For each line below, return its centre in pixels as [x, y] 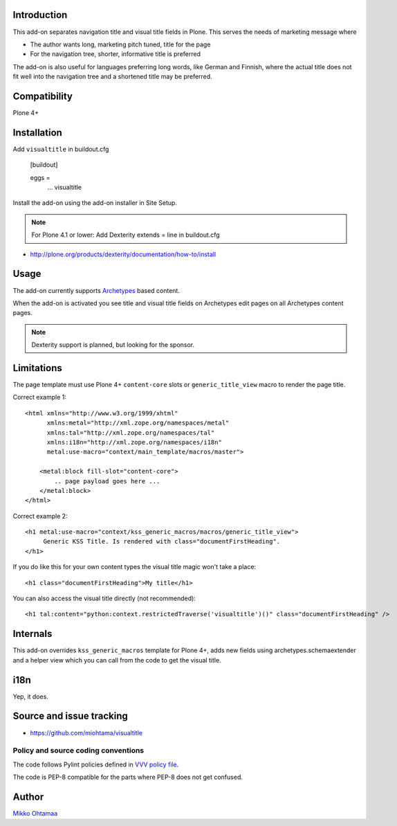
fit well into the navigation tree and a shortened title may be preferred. [112, 77]
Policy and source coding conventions [79, 751]
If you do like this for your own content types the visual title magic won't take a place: [134, 567]
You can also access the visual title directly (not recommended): [104, 598]
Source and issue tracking [70, 716]
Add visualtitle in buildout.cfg [61, 149]
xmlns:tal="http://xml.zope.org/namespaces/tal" [131, 432]
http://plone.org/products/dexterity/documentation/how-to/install [123, 254]
